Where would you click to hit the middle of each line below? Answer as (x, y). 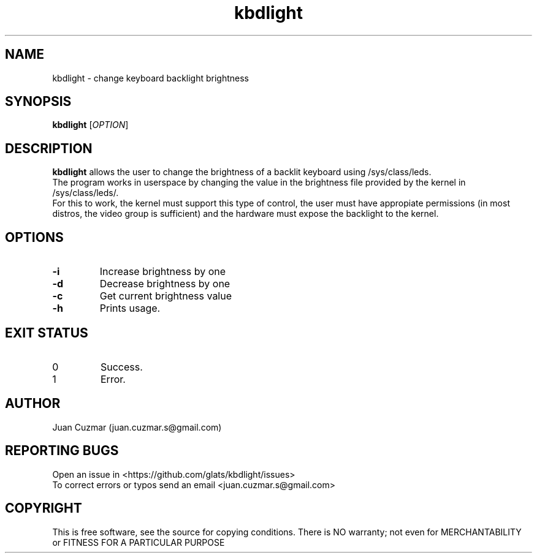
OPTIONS (34, 237)
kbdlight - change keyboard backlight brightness (151, 78)
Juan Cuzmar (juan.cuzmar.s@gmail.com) (137, 427)
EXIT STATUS (47, 333)
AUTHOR (33, 404)
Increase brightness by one (163, 272)
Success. (121, 367)
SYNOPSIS (38, 102)
